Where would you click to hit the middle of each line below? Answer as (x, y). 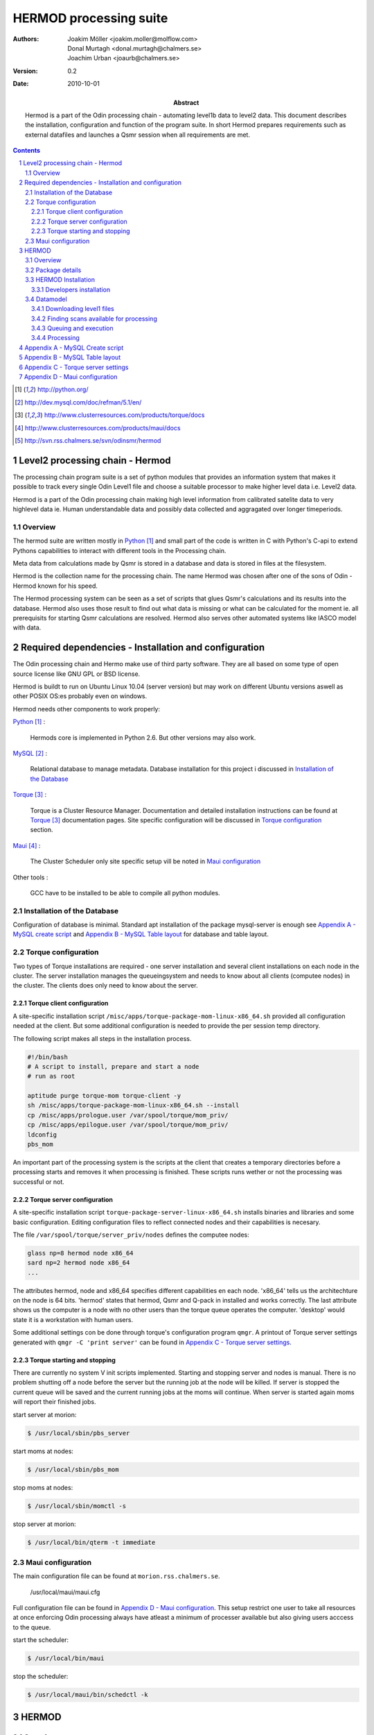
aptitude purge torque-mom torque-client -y (104, 1096)
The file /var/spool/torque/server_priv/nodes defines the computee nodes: (131, 1235)
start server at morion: (45, 1414)
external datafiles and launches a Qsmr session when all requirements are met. (138, 135)
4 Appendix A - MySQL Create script (71, 348)
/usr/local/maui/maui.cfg (65, 1592)
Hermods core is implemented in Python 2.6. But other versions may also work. (143, 737)
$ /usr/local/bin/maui (66, 1658)
